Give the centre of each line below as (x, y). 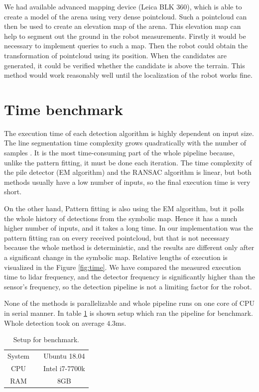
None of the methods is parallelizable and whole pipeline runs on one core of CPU (129, 303)
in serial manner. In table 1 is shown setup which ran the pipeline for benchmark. (129, 313)
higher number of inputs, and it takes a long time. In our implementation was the (129, 228)
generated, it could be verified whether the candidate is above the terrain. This (125, 65)
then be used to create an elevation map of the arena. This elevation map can (123, 26)
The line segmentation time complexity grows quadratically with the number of (125, 143)
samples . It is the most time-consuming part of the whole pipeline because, (120, 153)
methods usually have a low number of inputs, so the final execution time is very (127, 182)
